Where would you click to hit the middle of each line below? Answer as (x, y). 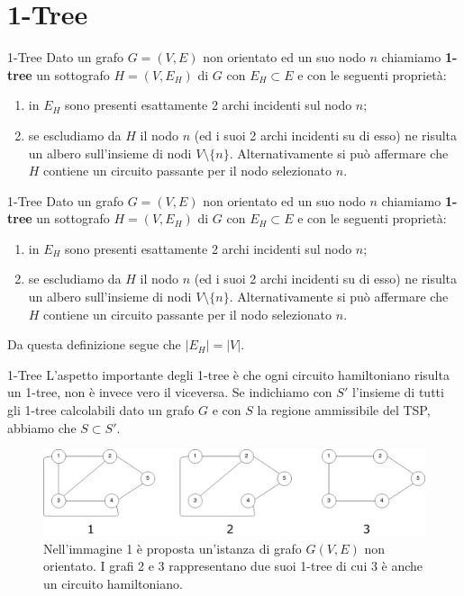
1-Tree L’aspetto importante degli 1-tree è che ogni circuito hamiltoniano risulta (228, 374)
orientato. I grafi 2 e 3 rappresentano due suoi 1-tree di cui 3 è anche (233, 566)
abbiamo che (42, 427)
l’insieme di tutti (398, 392)
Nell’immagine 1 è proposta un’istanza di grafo (173, 548)
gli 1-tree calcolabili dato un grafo (101, 410)
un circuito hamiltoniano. (113, 584)
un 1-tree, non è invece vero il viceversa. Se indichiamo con (170, 392)
